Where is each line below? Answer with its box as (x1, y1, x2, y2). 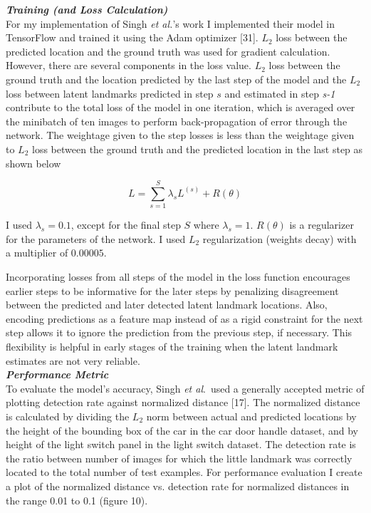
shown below (6, 155, 61, 170)
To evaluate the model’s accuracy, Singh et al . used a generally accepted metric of (6, 380, 365, 395)
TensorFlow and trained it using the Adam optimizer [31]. (6, 30, 258, 45)
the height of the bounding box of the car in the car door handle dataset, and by (6, 423, 358, 437)
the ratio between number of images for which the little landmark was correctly (6, 450, 352, 465)
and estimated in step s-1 (224, 85, 335, 100)
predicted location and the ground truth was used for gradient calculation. (6, 43, 330, 58)
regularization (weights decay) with (202, 231, 357, 246)
